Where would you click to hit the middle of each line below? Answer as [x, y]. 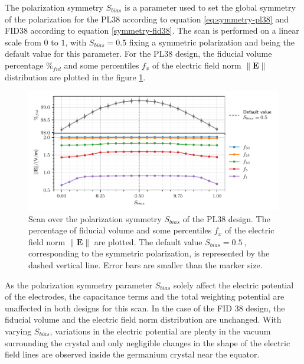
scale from [23, 42]
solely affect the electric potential [234, 285]
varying [18, 331]
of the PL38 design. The [226, 218]
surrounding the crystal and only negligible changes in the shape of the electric [148, 342]
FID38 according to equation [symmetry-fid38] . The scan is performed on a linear [152, 30]
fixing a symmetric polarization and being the [212, 42]
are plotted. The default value [148, 241]
